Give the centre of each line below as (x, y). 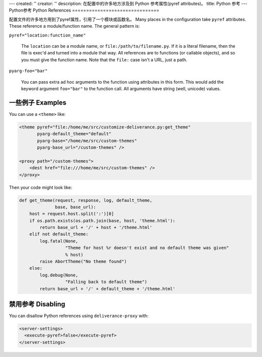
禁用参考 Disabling (37, 304)
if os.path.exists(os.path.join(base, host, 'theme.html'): (102, 221)
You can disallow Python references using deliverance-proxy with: (79, 316)
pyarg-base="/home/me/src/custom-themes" (87, 141)
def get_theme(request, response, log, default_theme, (86, 200)
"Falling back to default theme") (106, 282)
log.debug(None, (59, 275)
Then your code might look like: (41, 187)
